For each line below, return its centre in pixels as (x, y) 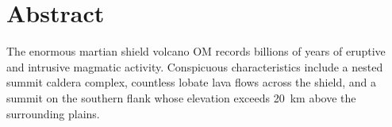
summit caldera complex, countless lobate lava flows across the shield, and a (192, 82)
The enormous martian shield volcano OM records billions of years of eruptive (196, 51)
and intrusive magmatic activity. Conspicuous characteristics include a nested (195, 66)
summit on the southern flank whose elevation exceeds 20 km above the (181, 97)
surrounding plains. (53, 113)
